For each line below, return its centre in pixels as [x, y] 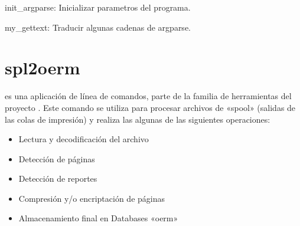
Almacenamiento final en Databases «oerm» [98, 218]
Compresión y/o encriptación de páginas [92, 198]
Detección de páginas [57, 158]
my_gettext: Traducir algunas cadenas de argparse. [98, 27]
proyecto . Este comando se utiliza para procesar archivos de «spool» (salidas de [150, 107]
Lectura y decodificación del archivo [84, 139]
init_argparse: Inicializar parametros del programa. [98, 7]
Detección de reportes [58, 178]
